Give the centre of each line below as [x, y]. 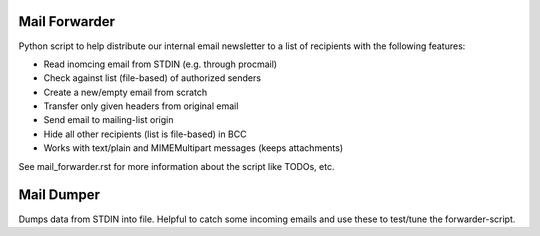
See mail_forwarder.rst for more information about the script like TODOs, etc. [176, 166]
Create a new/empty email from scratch [125, 92]
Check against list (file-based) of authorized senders [152, 78]
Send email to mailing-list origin [108, 120]
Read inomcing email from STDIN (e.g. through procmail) [160, 64]
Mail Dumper [59, 195]
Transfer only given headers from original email [141, 106]
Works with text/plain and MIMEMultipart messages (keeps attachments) [193, 148]
